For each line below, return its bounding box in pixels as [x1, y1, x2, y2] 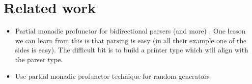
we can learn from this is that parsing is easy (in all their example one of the [15, 35, 247, 45]
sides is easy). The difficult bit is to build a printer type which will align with [15, 45, 248, 55]
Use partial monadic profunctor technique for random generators [15, 70, 210, 81]
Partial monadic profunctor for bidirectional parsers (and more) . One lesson [15, 26, 246, 36]
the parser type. [15, 54, 63, 64]
